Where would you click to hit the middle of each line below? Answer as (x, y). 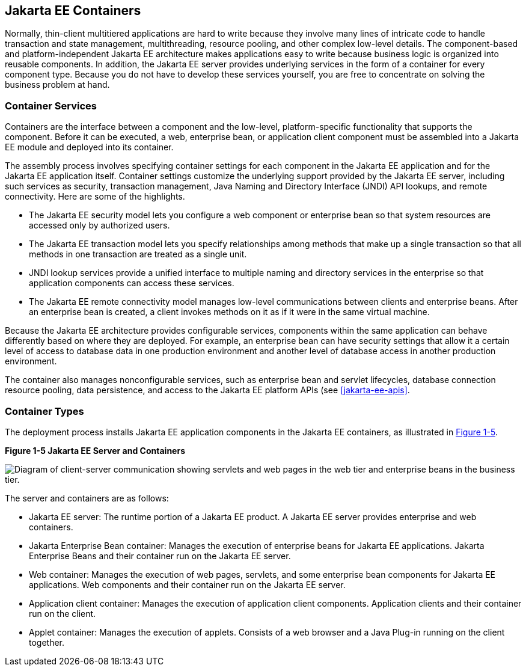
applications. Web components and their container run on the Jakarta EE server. (187, 584)
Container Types (44, 411)
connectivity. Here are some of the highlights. (95, 197)
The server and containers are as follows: (87, 498)
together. (47, 642)
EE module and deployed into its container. (89, 147)
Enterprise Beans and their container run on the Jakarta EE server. (160, 556)
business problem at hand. (57, 85)
